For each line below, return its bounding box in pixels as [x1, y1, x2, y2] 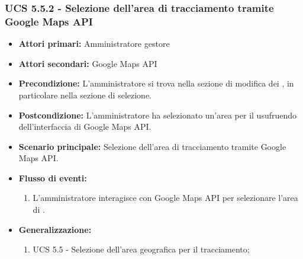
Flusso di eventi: [18, 171, 87, 184]
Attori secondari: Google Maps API [18, 57, 157, 69]
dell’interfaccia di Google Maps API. [18, 120, 151, 133]
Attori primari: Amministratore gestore [18, 37, 170, 50]
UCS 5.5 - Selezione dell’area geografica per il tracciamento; [33, 243, 250, 255]
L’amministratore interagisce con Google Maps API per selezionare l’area [33, 191, 298, 204]
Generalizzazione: [18, 223, 92, 235]
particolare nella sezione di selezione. [18, 88, 152, 101]
